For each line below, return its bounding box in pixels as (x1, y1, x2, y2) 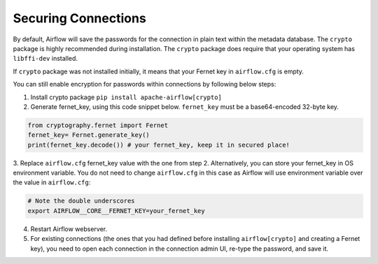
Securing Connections (13, 10, 146, 26)
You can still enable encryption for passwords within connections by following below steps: (13, 80, 276, 89)
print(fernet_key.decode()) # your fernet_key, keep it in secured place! (27, 140, 290, 149)
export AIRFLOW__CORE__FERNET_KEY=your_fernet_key (27, 207, 206, 214)
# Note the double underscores (27, 197, 136, 205)
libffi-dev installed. (13, 54, 78, 63)
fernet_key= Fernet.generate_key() (27, 131, 150, 139)
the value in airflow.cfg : (13, 178, 91, 186)
